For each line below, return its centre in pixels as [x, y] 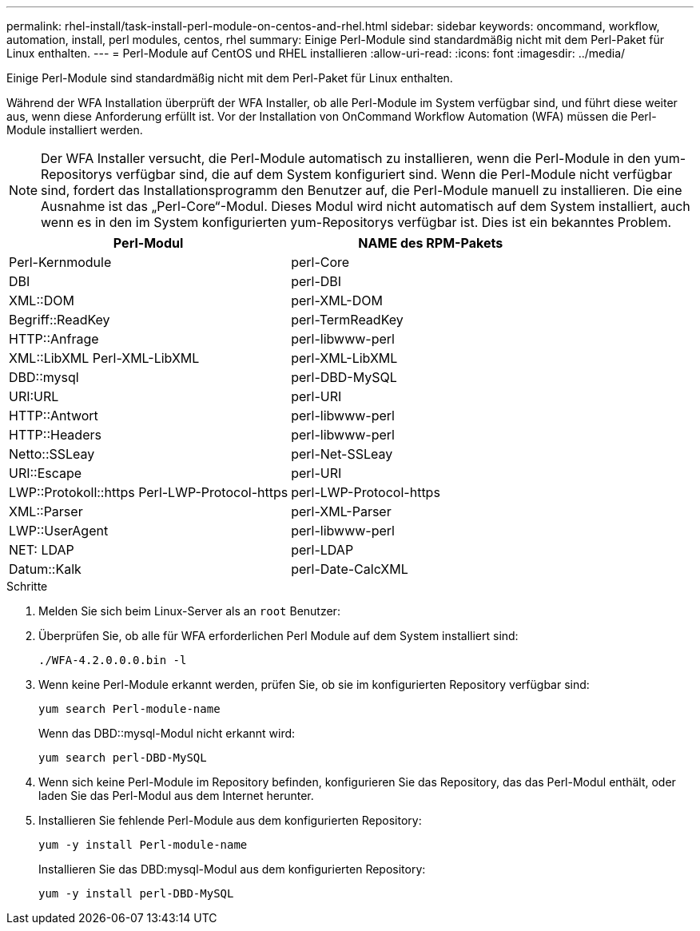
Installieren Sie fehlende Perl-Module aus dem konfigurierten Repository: [230, 820]
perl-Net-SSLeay [342, 454]
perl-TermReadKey [347, 320]
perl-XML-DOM [337, 300]
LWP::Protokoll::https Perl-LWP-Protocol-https [149, 492]
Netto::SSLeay [52, 454]
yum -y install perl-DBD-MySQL [136, 893]
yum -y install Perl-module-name [143, 845]
